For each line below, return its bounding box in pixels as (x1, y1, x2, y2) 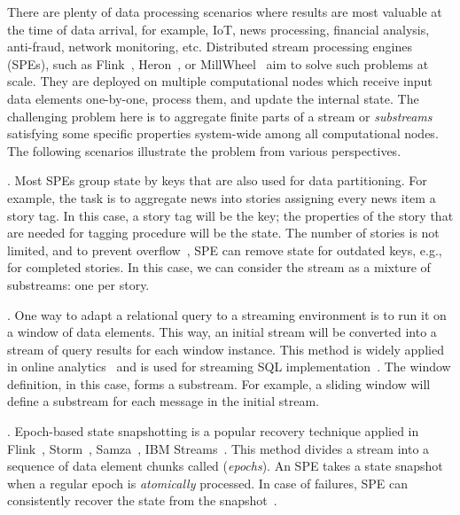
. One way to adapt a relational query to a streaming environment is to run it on (7, 305, 447, 324)
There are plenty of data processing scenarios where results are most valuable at (7, 3, 442, 20)
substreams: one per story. (7, 275, 150, 293)
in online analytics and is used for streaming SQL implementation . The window (7, 357, 451, 376)
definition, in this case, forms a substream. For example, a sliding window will (7, 374, 431, 393)
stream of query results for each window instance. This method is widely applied (7, 339, 444, 358)
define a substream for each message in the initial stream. (7, 392, 320, 410)
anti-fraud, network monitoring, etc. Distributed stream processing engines (7, 37, 413, 56)
